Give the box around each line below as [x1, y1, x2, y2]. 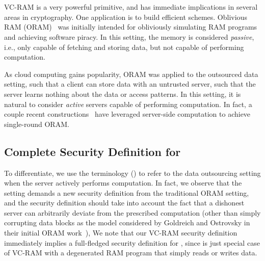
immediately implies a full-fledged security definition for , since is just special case [4, 237, 260, 248]
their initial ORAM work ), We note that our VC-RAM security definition [4, 227, 237, 238]
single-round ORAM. [4, 118, 69, 129]
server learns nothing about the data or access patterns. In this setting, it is [4, 88, 241, 99]
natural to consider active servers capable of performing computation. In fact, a [4, 98, 252, 109]
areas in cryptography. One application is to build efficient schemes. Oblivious [4, 11, 247, 22]
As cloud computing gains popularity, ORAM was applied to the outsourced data [4, 68, 258, 79]
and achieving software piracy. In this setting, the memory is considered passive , [4, 31, 254, 42]
